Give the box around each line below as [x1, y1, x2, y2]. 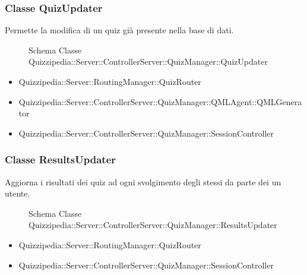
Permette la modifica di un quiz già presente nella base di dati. [5, 24, 234, 36]
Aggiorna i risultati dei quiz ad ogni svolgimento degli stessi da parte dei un [5, 175, 281, 188]
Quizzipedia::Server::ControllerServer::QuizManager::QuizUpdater [29, 55, 268, 68]
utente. [5, 187, 30, 200]
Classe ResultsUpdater [5, 152, 116, 167]
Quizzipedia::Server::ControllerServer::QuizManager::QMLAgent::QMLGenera [18, 95, 302, 108]
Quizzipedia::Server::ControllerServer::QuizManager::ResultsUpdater [29, 219, 277, 231]
